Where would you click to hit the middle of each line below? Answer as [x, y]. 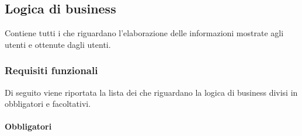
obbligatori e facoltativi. [48, 104]
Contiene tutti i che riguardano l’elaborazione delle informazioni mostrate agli [144, 33]
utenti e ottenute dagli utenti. [58, 44]
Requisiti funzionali [51, 70]
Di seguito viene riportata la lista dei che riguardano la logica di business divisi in [151, 92]
